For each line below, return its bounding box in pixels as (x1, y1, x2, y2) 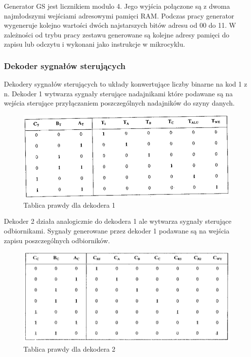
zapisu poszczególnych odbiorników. (4, 235, 110, 245)
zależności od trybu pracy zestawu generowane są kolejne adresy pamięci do (4, 29, 230, 39)
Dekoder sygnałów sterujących (4, 59, 125, 71)
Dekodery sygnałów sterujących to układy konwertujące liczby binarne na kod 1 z (4, 79, 247, 89)
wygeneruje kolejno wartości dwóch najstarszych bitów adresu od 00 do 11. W (4, 20, 236, 30)
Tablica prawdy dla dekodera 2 (23, 343, 116, 354)
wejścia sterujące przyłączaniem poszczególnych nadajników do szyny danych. (4, 98, 235, 108)
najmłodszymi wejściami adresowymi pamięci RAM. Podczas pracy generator (4, 10, 234, 20)
